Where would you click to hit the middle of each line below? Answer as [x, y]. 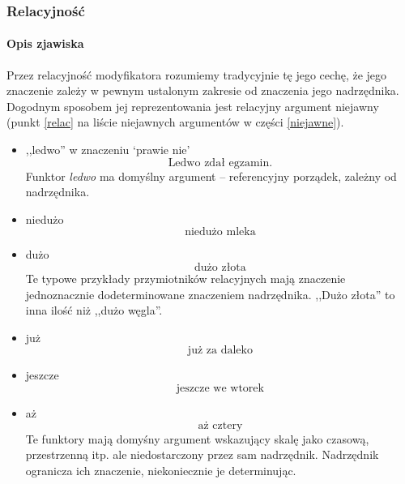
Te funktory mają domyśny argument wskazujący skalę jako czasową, [197, 438]
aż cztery [220, 425]
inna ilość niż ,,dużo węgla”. [94, 310]
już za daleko [220, 351]
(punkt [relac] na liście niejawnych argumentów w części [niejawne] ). [175, 122]
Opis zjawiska [45, 43]
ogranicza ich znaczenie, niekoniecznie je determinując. [161, 470]
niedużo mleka [220, 232]
